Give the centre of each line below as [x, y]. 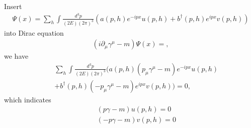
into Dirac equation [34, 32]
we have [16, 56]
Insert [13, 6]
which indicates [28, 99]
